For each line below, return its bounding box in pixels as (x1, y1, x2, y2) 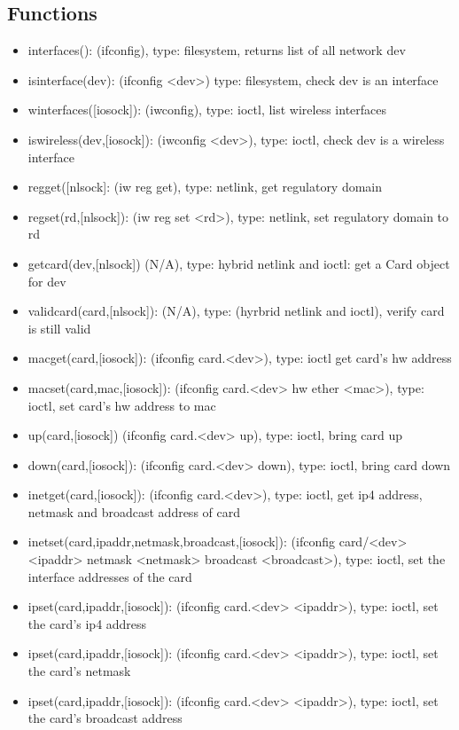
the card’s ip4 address (27, 614, 147, 632)
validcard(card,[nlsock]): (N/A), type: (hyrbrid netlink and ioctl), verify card (27, 302, 445, 320)
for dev (27, 271, 66, 290)
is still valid (27, 318, 91, 337)
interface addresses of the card (27, 567, 192, 585)
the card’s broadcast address (27, 709, 183, 727)
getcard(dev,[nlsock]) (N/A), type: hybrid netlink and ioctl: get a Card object (27, 254, 450, 272)
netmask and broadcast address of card (27, 502, 240, 521)
